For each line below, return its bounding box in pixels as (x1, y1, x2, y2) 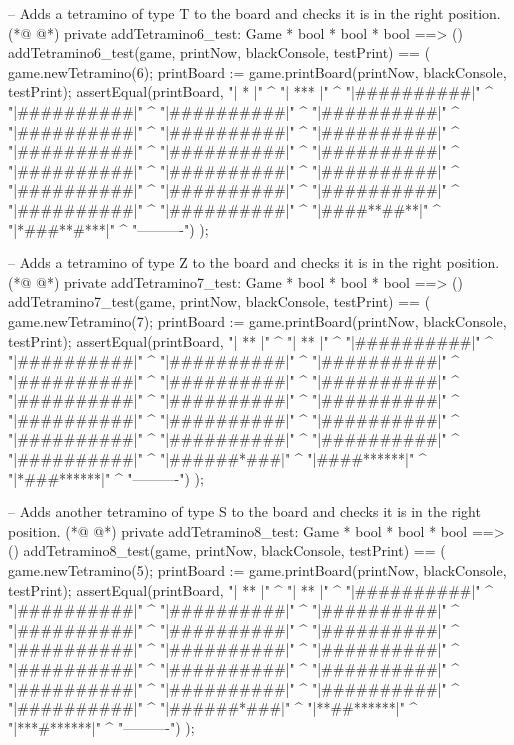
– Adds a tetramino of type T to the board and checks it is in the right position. (8, 3, 501, 23)
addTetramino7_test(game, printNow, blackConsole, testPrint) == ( (8, 291, 431, 312)
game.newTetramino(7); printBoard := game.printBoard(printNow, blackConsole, (8, 310, 507, 331)
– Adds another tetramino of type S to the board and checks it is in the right (8, 501, 481, 522)
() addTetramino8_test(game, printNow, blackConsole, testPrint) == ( (8, 540, 446, 561)
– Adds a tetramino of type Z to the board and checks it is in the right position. (8, 252, 500, 273)
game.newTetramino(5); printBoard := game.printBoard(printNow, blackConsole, (8, 560, 507, 581)
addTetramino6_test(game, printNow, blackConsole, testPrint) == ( (8, 42, 431, 63)
